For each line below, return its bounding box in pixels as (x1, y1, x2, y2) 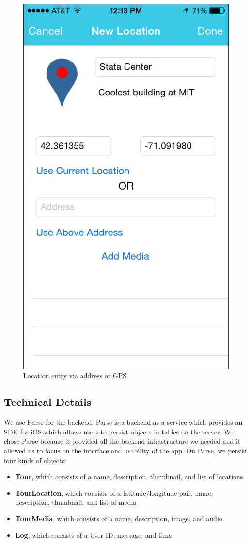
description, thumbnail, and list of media (15, 497, 137, 507)
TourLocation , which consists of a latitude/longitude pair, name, (15, 487, 213, 497)
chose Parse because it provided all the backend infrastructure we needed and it (4, 436, 241, 446)
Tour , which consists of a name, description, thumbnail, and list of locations (15, 471, 243, 481)
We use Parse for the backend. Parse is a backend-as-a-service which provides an (4, 417, 243, 427)
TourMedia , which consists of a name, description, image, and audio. (15, 513, 224, 523)
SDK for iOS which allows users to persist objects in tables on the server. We (4, 426, 234, 436)
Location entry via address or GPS (23, 371, 127, 381)
